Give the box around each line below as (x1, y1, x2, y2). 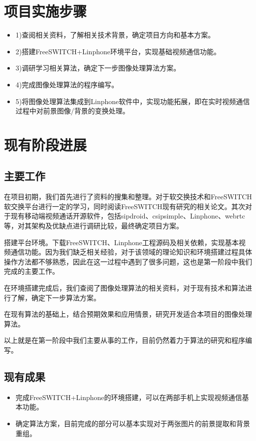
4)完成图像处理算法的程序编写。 (15, 79, 119, 89)
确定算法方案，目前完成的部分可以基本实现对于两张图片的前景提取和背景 (15, 418, 250, 428)
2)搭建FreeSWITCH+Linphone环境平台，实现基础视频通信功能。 (15, 46, 221, 56)
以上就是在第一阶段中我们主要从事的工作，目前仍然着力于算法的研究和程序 (4, 335, 245, 345)
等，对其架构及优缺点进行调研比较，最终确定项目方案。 (4, 220, 183, 231)
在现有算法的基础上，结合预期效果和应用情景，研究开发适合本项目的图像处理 (4, 309, 252, 319)
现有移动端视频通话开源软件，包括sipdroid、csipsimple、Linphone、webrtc (10, 211, 245, 221)
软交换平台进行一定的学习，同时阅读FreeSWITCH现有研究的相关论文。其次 (4, 201, 245, 211)
